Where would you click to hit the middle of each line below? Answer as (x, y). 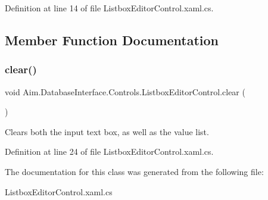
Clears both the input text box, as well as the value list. (107, 131)
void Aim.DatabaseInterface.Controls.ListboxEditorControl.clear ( (125, 91)
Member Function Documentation (112, 40)
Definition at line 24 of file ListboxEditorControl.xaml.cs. (109, 151)
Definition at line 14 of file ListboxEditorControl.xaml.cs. (109, 8)
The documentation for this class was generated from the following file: (134, 171)
